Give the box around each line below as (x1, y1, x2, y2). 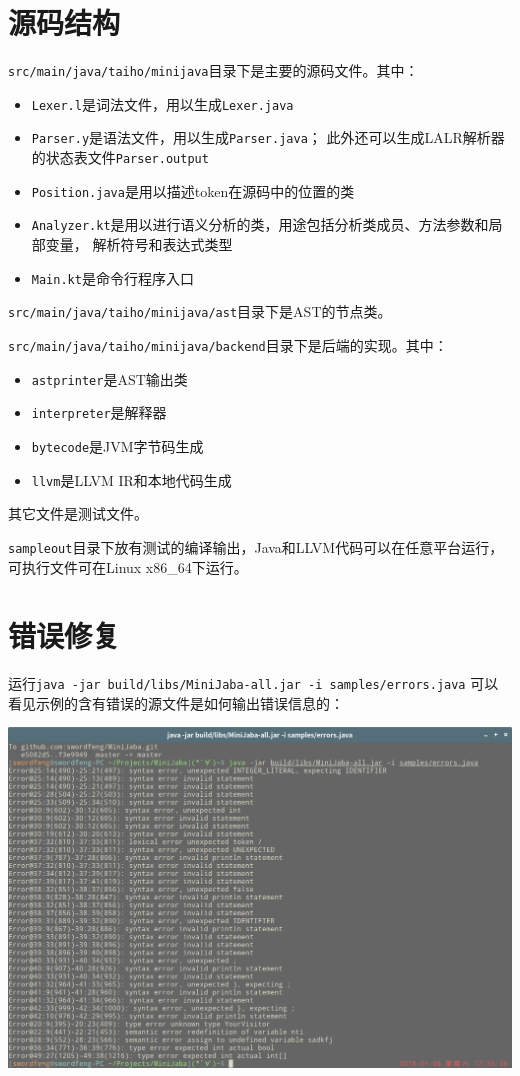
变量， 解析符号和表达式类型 (45, 234, 233, 255)
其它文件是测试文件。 (8, 503, 148, 524)
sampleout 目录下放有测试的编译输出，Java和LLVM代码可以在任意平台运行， (8, 536, 504, 557)
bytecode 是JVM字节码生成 (31, 435, 204, 456)
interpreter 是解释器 (31, 402, 167, 423)
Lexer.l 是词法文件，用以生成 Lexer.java (31, 93, 294, 114)
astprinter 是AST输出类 (31, 368, 188, 389)
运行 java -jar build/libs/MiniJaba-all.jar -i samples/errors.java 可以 (8, 673, 499, 694)
